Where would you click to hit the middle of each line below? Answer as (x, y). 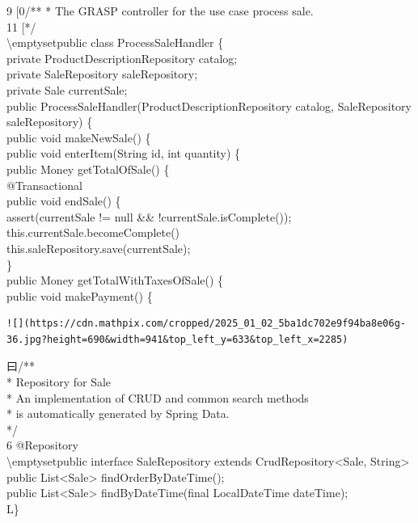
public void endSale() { (64, 201)
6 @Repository (42, 445)
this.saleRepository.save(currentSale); (99, 248)
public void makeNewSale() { (79, 137)
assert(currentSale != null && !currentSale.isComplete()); (149, 216)
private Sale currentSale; (67, 89)
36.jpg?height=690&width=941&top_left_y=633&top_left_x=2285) (177, 339)
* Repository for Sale (59, 382)
